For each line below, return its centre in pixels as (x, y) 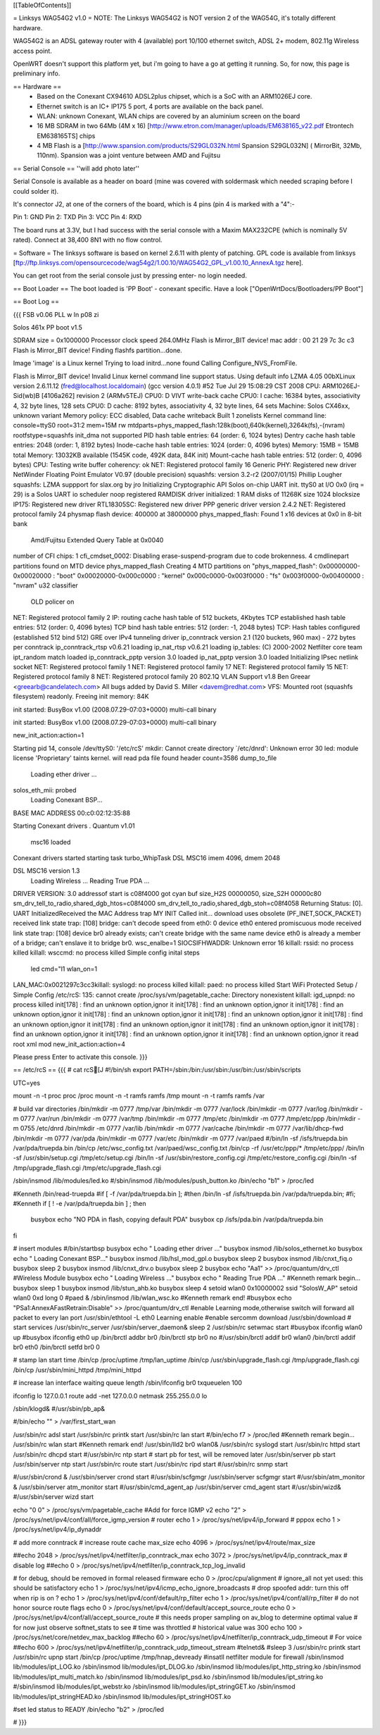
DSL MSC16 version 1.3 (46, 871)
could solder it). (36, 191)
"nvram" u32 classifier (46, 585)
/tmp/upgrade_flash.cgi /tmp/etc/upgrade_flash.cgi (87, 1168)
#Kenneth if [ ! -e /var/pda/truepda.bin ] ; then (80, 1204)
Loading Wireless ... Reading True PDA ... (90, 881)
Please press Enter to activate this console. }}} (80, 1057)
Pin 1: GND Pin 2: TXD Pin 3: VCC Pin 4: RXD (77, 217)
